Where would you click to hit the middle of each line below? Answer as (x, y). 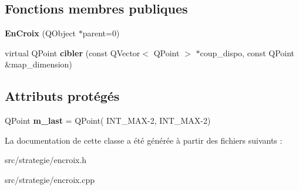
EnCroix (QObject (41, 33)
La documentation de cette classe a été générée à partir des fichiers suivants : (144, 140)
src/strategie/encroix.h (46, 160)
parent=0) (101, 33)
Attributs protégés (62, 96)
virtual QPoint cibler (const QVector (73, 52)
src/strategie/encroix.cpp (50, 179)
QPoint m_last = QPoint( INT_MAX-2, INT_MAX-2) (108, 121)
